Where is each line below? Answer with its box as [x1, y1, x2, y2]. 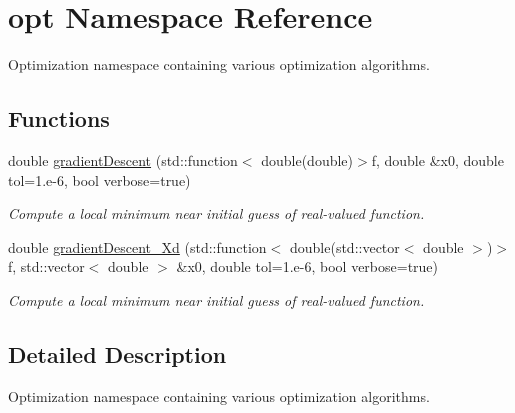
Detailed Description [8, 338, 227, 369]
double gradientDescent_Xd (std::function [8, 236, 267, 257]
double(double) [261, 149, 354, 170]
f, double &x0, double [371, 149, 504, 170]
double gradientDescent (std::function [8, 149, 238, 170]
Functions [8, 103, 110, 134]
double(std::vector [289, 236, 400, 257]
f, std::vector [8, 256, 85, 277]
